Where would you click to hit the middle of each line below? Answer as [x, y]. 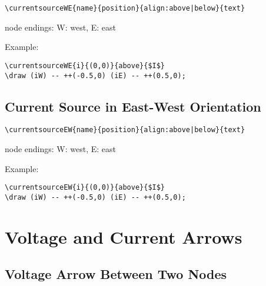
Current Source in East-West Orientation [133, 106]
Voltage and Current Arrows [124, 236]
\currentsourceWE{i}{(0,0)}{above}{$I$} [85, 65]
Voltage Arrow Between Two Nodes [116, 274]
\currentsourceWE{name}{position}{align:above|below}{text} [125, 8]
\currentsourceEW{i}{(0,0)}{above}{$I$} [85, 188]
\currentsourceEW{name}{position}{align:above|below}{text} [125, 130]
